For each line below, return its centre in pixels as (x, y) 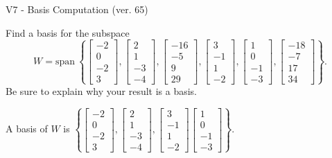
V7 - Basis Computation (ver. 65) (77, 9)
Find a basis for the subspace (68, 32)
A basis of (27, 129)
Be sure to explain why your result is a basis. (102, 90)
